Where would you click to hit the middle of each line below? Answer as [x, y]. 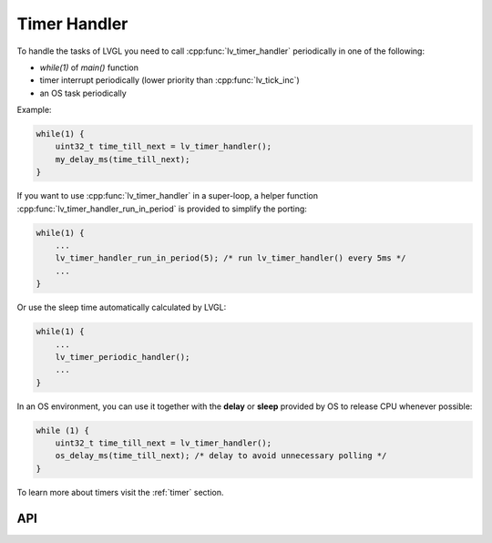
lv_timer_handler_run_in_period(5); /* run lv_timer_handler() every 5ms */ [231, 258]
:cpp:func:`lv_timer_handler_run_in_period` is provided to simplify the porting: [162, 209]
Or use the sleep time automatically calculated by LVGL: [122, 307]
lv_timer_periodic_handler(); [123, 357]
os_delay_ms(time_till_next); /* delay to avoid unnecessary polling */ [221, 456]
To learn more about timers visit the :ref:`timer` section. [120, 492]
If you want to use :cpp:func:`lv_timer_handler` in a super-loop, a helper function [168, 196]
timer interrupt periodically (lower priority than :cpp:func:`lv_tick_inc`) [169, 80]
